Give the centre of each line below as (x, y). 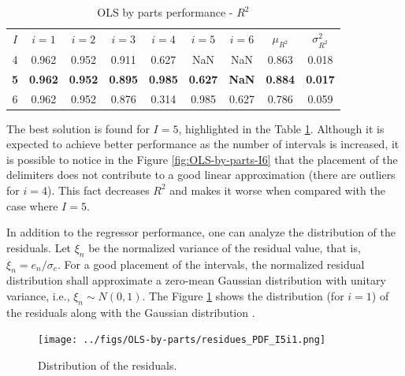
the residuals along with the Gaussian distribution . (131, 312)
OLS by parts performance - (165, 12)
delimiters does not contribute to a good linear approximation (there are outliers (201, 175)
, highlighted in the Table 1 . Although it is (281, 128)
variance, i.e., (38, 295)
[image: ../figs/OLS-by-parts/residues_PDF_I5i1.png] (182, 340)
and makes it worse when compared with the (277, 190)
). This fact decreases (98, 190)
